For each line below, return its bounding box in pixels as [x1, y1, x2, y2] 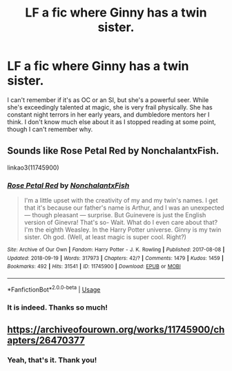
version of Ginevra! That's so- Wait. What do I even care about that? [23, 219, 218, 227]
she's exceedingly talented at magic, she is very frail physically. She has [7, 103, 213, 111]
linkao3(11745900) [7, 163, 60, 172]
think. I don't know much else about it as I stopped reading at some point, [7, 117, 216, 126]
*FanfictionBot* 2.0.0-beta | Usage [7, 284, 101, 294]
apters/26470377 [7, 334, 85, 346]
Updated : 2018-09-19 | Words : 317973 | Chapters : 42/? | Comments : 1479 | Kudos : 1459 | [7, 254, 224, 261]
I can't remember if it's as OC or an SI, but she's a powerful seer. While [7, 95, 209, 104]
